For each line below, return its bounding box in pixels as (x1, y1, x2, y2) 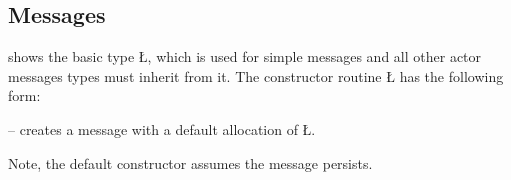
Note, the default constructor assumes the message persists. (8, 152, 373, 173)
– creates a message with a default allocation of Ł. (8, 118, 316, 139)
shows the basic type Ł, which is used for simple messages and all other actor (8, 46, 482, 67)
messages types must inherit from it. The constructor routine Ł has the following (8, 65, 504, 86)
